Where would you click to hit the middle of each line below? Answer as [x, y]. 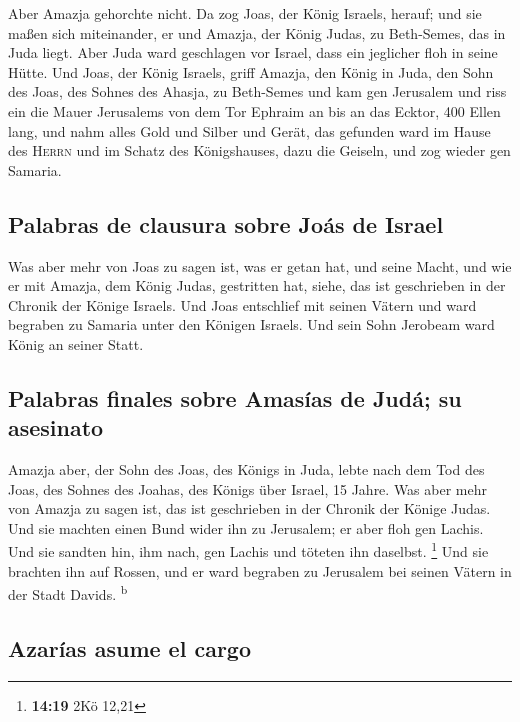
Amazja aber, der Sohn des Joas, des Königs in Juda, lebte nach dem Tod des [246, 469]
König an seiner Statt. [76, 343]
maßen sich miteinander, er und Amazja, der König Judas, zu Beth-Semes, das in [257, 32]
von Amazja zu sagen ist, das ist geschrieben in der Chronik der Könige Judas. [249, 508]
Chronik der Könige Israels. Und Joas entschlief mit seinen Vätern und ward [242, 304]
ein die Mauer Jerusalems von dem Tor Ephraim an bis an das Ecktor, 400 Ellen [254, 110]
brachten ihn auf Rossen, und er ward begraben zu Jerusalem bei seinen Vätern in [260, 570]
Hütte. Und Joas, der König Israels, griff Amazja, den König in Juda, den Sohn [251, 71]
